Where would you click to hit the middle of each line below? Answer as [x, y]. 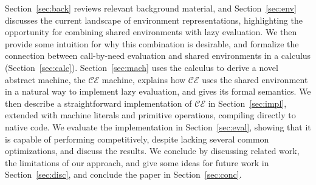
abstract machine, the [45, 79]
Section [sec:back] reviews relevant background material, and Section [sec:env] [151, 8]
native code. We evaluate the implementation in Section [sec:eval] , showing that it [158, 126]
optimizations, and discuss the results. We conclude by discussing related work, [152, 151]
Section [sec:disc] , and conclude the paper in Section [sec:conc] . [123, 174]
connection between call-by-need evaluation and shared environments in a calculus [158, 55]
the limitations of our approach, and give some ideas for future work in [137, 162]
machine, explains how [144, 79]
